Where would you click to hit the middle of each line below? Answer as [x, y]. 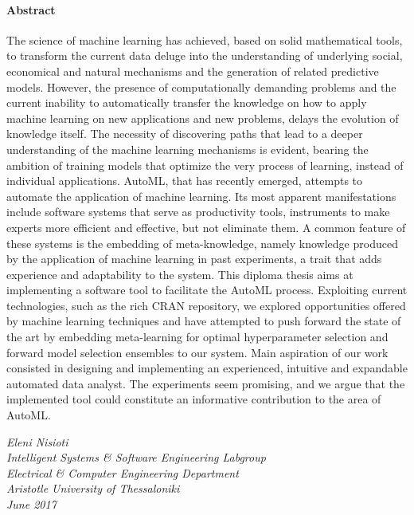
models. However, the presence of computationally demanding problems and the [201, 86]
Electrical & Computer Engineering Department [123, 472]
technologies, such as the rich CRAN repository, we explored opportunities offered [206, 305]
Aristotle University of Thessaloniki [93, 488]
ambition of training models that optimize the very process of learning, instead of [205, 165]
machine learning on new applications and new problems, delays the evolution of [203, 118]
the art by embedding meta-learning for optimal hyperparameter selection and [197, 337]
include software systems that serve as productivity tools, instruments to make [198, 212]
